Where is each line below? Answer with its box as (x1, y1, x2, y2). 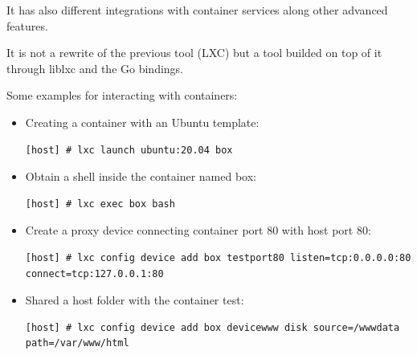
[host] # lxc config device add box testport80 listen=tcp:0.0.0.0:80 (25, 251, 411, 263)
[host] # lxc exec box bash (25, 198, 175, 210)
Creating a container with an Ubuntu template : (25, 113, 260, 130)
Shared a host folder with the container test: (25, 292, 244, 308)
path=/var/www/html (25, 337, 129, 349)
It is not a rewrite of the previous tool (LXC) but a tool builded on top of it (6, 44, 382, 61)
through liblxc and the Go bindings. (6, 59, 183, 76)
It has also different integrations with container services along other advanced (6, 2, 388, 18)
